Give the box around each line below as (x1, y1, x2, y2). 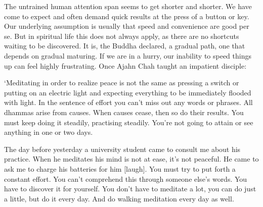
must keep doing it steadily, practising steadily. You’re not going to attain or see (4, 117, 253, 127)
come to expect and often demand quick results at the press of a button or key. (4, 11, 249, 21)
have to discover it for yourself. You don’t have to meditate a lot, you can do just (4, 183, 256, 194)
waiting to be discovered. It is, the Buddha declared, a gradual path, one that (4, 40, 245, 51)
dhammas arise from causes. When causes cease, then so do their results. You (4, 107, 244, 117)
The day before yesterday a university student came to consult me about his (4, 143, 241, 154)
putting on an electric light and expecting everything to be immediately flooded (4, 87, 251, 97)
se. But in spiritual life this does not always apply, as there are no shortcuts (4, 30, 239, 41)
